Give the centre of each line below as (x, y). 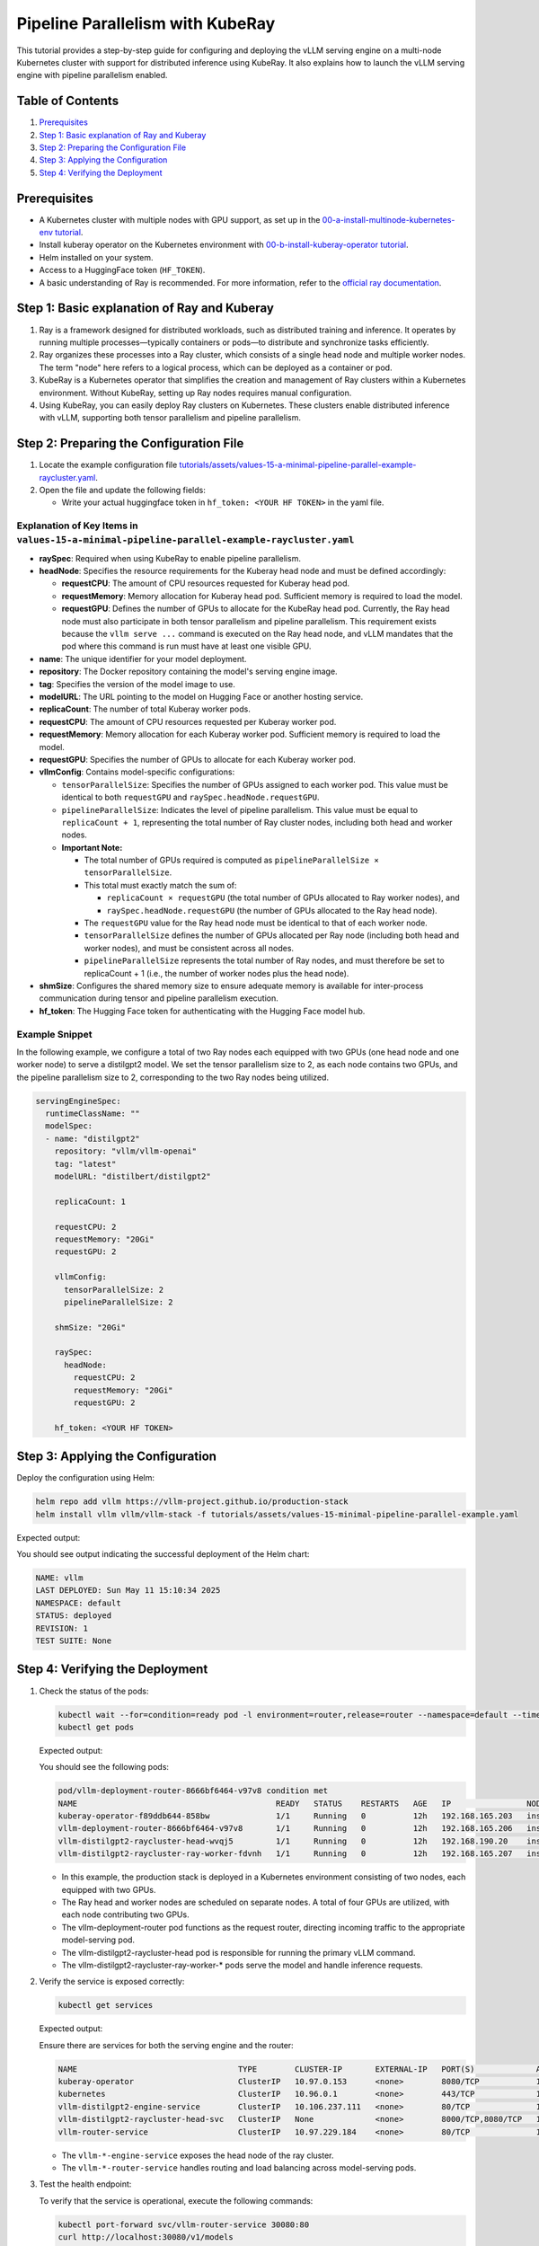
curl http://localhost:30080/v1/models (146, 2237)
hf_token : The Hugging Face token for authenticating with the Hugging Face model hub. (202, 1011)
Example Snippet (54, 1034)
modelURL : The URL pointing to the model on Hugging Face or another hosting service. (201, 697)
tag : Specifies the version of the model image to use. (137, 684)
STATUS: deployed (74, 1616)
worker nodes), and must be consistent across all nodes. (189, 948)
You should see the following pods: (104, 1767)
